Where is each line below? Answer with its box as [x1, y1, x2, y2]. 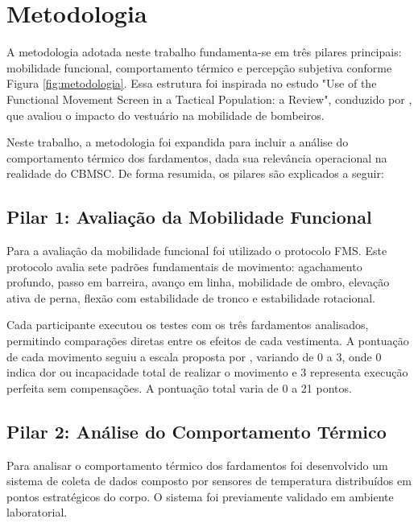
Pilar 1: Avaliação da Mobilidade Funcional [6, 204, 372, 229]
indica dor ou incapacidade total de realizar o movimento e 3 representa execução [6, 364, 408, 381]
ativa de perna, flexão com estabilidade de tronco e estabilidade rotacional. [6, 289, 375, 306]
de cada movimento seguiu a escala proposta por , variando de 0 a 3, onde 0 [6, 348, 382, 364]
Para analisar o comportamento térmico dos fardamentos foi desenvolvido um [6, 456, 388, 473]
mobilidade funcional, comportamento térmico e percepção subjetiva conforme [6, 59, 392, 76]
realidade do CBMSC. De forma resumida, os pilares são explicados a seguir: [6, 165, 384, 182]
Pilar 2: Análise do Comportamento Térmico [6, 418, 387, 443]
